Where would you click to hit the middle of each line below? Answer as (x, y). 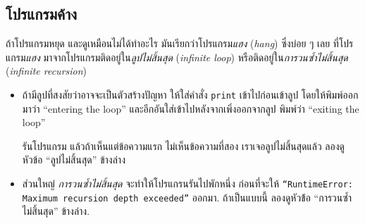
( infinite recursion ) (47, 71)
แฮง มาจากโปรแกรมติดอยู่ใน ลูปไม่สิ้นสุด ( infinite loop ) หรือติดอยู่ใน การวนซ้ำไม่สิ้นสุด (187, 57)
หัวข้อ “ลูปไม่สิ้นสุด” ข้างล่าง (74, 160)
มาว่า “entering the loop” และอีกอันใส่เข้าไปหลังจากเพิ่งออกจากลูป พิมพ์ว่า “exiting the (191, 108)
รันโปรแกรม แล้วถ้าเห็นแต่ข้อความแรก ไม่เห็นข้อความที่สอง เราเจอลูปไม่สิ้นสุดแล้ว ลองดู (183, 145)
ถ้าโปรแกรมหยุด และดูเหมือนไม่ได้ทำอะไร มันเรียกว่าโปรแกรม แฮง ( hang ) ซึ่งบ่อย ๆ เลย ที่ (172, 43)
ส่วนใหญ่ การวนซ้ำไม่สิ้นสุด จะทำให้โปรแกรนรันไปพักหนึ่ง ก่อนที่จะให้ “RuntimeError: (188, 183)
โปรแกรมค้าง (41, 14)
